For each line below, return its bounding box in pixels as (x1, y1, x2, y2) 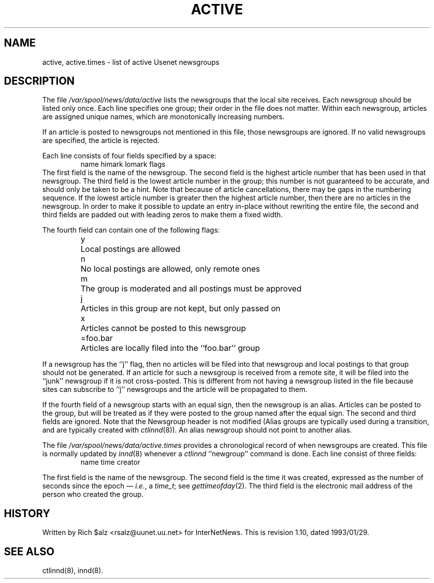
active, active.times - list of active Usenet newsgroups (42, 57, 219, 66)
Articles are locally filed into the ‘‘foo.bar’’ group (80, 343, 260, 353)
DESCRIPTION (4, 75, 75, 88)
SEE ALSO (4, 545, 54, 558)
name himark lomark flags (80, 160, 165, 169)
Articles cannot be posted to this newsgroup (80, 323, 246, 334)
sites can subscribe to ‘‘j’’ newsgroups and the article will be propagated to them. (42, 385, 308, 394)
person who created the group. (42, 490, 144, 499)
